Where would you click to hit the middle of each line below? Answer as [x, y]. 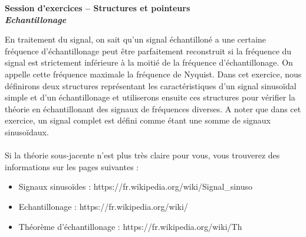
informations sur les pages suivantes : [72, 166]
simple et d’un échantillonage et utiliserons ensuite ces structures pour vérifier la [150, 97]
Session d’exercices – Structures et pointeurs [98, 8]
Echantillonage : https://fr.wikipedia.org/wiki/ [103, 206]
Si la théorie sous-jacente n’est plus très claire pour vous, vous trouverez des [142, 155]
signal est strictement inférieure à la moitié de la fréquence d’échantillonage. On [149, 62]
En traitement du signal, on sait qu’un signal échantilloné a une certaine [136, 39]
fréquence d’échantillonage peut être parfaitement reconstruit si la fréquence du [148, 51]
